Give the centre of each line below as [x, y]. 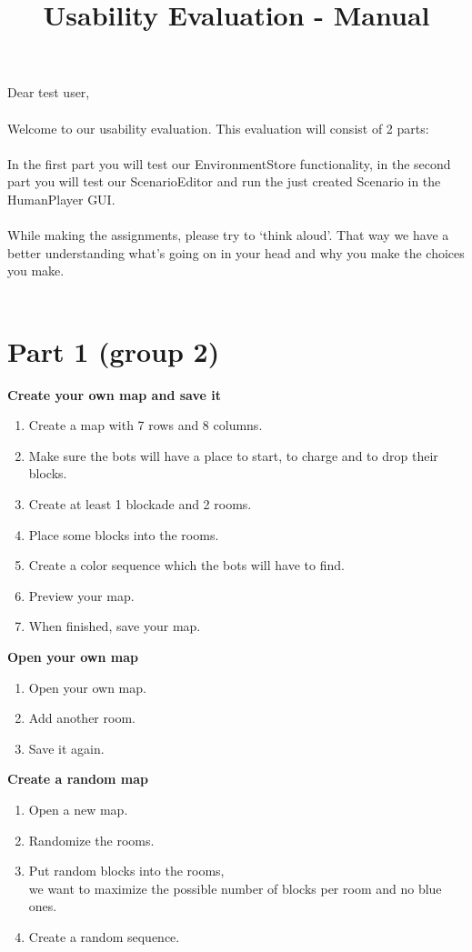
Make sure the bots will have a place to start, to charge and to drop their [233, 455]
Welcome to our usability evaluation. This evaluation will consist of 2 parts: [218, 128]
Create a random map [78, 779]
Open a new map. [78, 809]
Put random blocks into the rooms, [126, 871]
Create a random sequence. [104, 936]
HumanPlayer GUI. [61, 199]
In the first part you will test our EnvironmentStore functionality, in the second [229, 163]
